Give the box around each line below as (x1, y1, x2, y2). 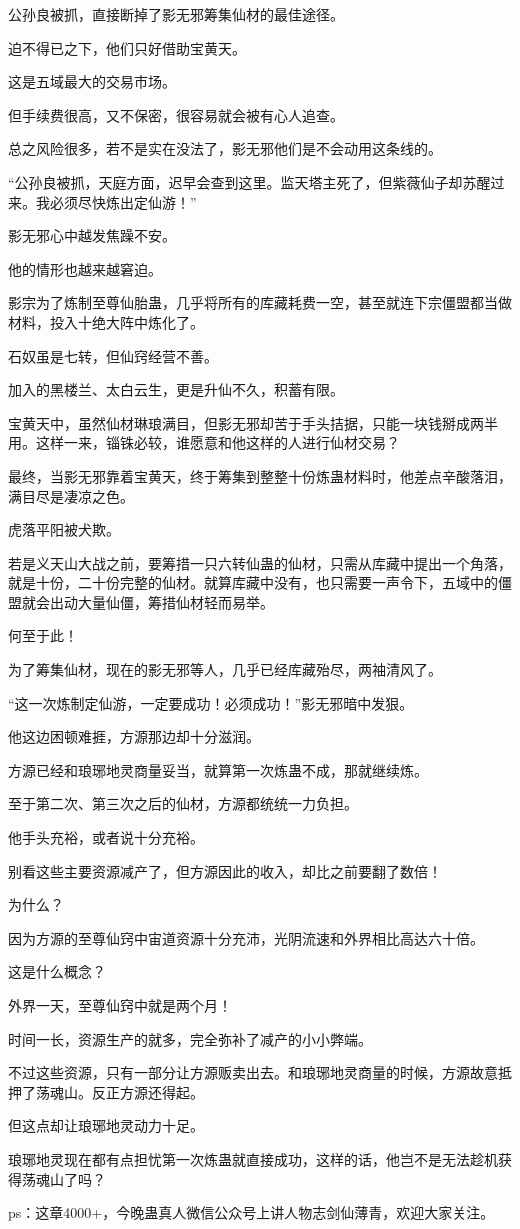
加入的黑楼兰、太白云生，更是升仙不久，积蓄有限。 (8, 379, 344, 400)
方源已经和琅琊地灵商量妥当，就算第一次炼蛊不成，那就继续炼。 (8, 759, 428, 780)
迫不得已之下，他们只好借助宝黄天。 (8, 37, 246, 58)
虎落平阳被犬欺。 (8, 519, 120, 540)
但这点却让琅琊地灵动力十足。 (8, 1115, 204, 1136)
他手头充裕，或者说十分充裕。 (8, 827, 204, 848)
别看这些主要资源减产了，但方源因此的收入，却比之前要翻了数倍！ (8, 860, 442, 881)
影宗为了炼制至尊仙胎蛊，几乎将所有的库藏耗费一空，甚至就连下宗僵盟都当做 (8, 292, 512, 313)
